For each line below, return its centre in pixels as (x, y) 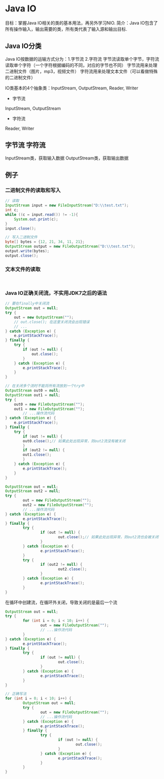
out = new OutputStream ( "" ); (44, 317)
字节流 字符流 (25, 145)
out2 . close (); (72, 569)
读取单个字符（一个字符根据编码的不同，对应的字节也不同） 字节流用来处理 (81, 65)
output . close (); (22, 255)
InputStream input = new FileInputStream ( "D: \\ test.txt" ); (67, 205)
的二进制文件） (20, 78)
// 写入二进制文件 (21, 237)
